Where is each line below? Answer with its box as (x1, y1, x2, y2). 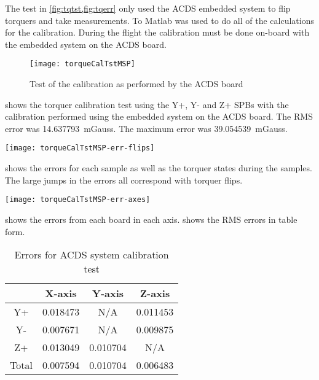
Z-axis (140, 286, 170, 301)
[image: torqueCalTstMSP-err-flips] (5, 144, 155, 153)
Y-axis (92, 286, 124, 301)
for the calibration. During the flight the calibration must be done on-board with (5, 26, 310, 39)
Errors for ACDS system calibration (14, 247, 169, 262)
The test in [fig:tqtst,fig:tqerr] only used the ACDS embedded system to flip (5, 2, 291, 14)
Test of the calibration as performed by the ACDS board (30, 77, 243, 90)
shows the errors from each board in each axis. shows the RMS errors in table (5, 212, 297, 225)
